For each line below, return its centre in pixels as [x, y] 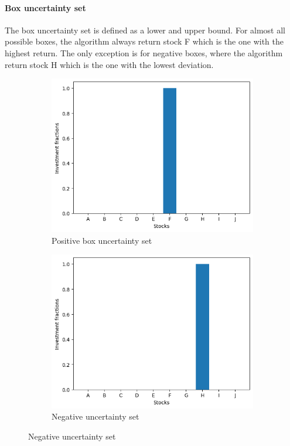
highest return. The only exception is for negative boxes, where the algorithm [144, 52]
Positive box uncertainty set [102, 240]
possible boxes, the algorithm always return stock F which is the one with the [144, 41]
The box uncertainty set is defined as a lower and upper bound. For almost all [145, 30]
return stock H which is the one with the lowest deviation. [109, 64]
